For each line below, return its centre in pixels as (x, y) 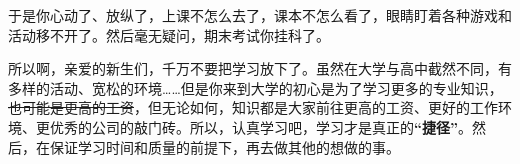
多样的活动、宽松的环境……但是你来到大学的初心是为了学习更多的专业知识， (255, 87)
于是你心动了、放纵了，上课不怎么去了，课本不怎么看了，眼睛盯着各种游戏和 (260, 15)
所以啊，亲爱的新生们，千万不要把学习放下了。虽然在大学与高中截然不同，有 (260, 68)
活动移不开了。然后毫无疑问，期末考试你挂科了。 (169, 34)
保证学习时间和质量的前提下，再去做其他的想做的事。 (224, 146)
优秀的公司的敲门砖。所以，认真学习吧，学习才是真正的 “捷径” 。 (260, 126)
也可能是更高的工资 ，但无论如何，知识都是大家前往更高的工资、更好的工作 (253, 107)
